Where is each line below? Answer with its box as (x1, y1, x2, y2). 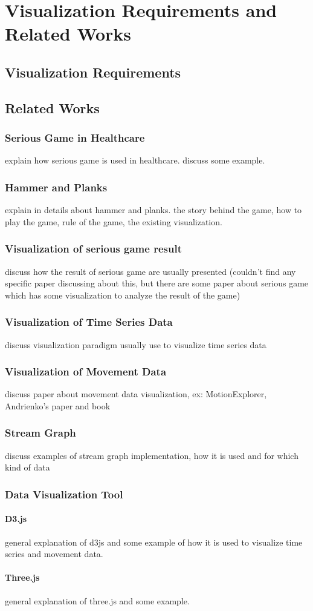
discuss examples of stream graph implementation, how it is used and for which (5, 449, 298, 461)
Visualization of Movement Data (5, 364, 167, 379)
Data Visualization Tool (5, 486, 123, 501)
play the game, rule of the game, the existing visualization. (5, 215, 222, 228)
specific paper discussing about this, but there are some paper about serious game (5, 277, 309, 289)
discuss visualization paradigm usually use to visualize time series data (5, 338, 266, 351)
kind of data (5, 461, 50, 474)
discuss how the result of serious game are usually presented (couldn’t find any (5, 265, 296, 277)
